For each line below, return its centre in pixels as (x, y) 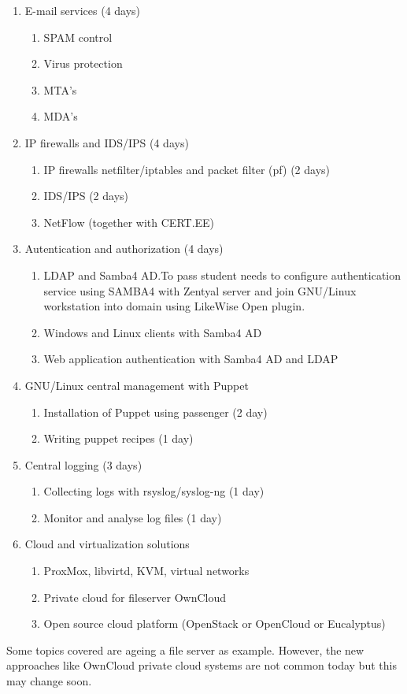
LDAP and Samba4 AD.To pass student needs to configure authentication (222, 275)
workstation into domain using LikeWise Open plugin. (174, 306)
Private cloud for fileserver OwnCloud (135, 597)
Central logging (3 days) (83, 464)
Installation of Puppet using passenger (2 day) (155, 412)
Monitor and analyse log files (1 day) (133, 517)
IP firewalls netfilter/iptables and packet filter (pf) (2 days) (187, 169)
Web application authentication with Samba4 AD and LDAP (191, 359)
